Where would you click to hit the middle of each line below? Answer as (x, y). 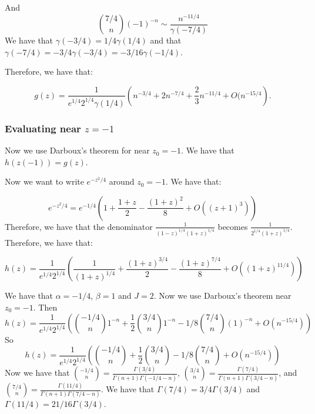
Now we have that (37, 373)
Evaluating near (43, 128)
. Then (45, 307)
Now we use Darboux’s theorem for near (77, 150)
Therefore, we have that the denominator (79, 226)
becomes (233, 226)
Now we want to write (44, 181)
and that (166, 40)
